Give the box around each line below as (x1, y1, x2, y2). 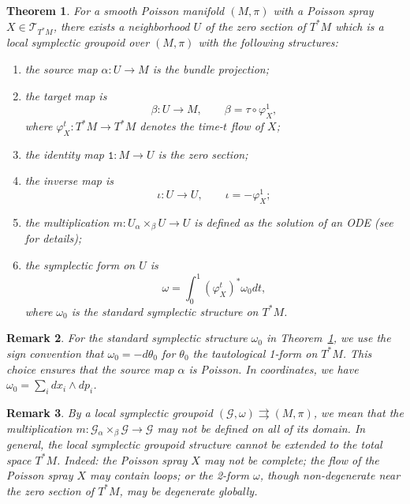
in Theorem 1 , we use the (266, 329, 391, 346)
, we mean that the (313, 404, 404, 420)
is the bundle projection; (152, 60, 269, 77)
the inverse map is (24, 172, 114, 189)
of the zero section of (205, 17, 306, 34)
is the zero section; (158, 145, 248, 162)
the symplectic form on (24, 256, 136, 273)
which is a (335, 17, 384, 34)
